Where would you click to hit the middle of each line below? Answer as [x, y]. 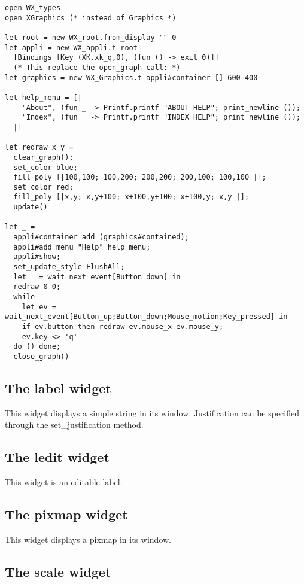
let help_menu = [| [43, 97]
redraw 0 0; [37, 287]
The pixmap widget [66, 514]
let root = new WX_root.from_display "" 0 [91, 37]
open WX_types [33, 8]
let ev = [39, 307]
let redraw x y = [39, 147]
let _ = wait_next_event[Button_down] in [97, 277]
